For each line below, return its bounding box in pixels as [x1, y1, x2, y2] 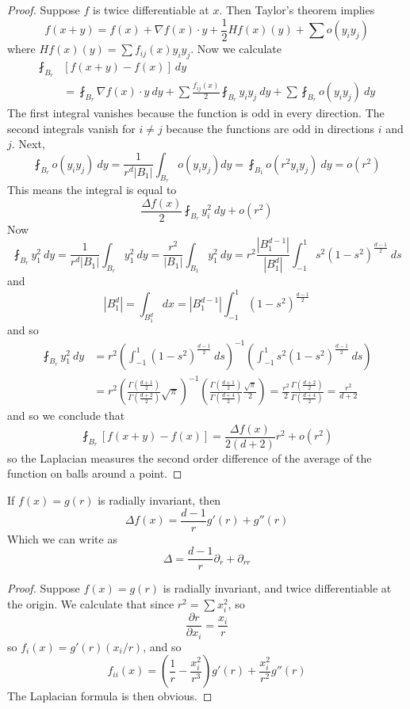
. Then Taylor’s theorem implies [219, 2, 375, 17]
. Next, [11, 135, 45, 152]
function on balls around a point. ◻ [7, 465, 182, 482]
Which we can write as [7, 530, 117, 547]
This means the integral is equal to [7, 181, 177, 198]
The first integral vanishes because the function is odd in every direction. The [7, 105, 385, 121]
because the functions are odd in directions [166, 120, 375, 136]
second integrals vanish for [7, 120, 136, 136]
